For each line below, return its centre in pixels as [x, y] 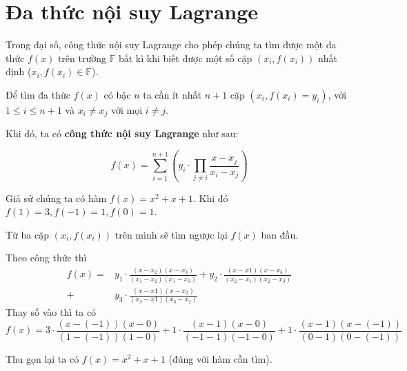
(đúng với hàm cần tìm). [220, 359]
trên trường [82, 58]
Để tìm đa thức [38, 94]
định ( [19, 71]
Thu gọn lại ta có [42, 359]
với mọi [127, 109]
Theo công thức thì [46, 258]
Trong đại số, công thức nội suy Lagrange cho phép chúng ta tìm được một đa [171, 44]
